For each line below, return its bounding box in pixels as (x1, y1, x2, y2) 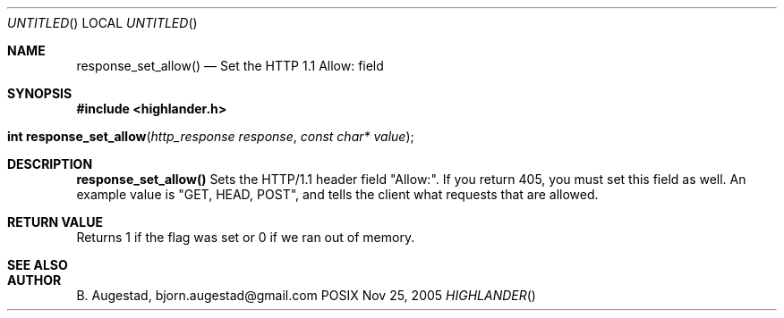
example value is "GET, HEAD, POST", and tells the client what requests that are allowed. (76, 187, 599, 202)
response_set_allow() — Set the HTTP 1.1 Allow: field (76, 58, 384, 73)
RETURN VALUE (7, 214, 103, 230)
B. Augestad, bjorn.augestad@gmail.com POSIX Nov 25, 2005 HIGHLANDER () (76, 288, 536, 303)
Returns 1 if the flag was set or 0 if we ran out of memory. (76, 230, 415, 245)
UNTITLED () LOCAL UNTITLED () (7, 15, 198, 30)
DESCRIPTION (7, 156, 93, 172)
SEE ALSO (7, 257, 68, 272)
